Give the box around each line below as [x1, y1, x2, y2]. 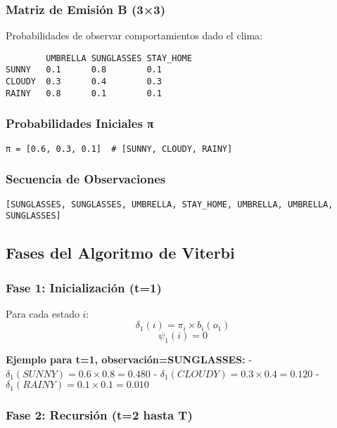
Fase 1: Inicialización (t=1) [6, 278, 162, 296]
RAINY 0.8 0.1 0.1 [6, 88, 162, 98]
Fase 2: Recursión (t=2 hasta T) [6, 406, 193, 424]
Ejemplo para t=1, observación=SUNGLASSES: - [6, 352, 252, 367]
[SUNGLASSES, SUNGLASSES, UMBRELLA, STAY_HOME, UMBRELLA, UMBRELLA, [6, 199, 333, 209]
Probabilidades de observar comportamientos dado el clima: [6, 28, 262, 43]
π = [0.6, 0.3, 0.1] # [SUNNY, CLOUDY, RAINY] [6, 143, 233, 154]
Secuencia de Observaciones [6, 170, 166, 188]
